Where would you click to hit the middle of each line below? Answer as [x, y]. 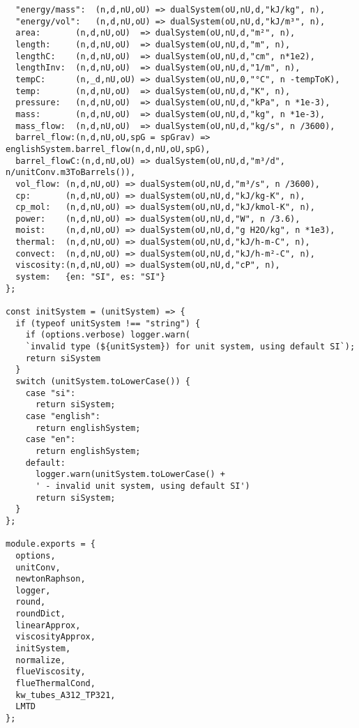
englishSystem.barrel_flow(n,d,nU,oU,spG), [108, 149]
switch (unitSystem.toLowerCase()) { [103, 381]
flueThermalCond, [55, 684]
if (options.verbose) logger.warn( [108, 335]
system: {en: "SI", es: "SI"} [91, 277]
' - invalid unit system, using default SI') [143, 486]
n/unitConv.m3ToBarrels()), [71, 173]
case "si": [51, 393]
